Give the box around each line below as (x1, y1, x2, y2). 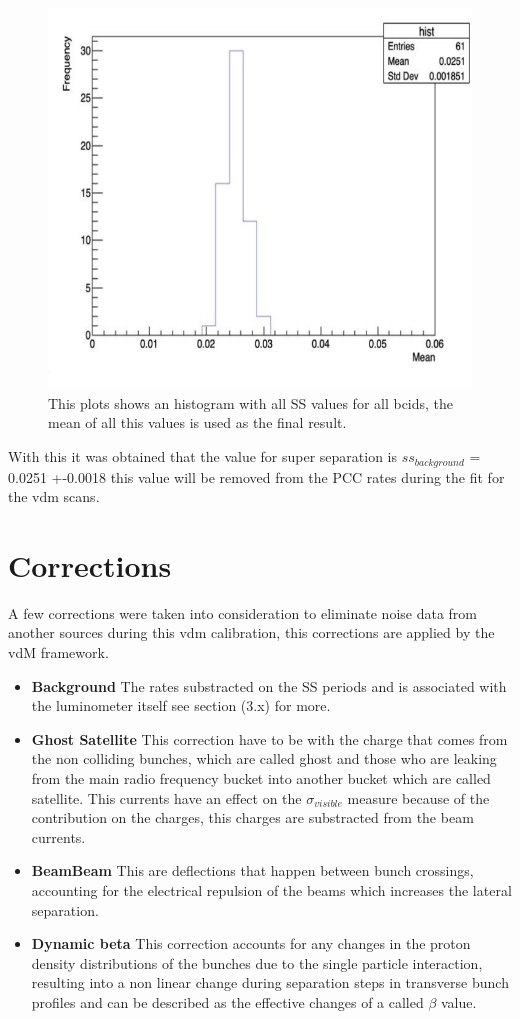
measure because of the (347, 787, 490, 808)
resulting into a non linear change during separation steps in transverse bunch (31, 972, 509, 993)
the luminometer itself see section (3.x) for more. (31, 695, 331, 716)
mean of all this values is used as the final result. (48, 412, 347, 433)
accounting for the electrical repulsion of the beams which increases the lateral (31, 879, 512, 900)
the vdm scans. (8, 486, 100, 507)
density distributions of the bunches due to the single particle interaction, (31, 952, 483, 973)
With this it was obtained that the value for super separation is (8, 446, 398, 467)
